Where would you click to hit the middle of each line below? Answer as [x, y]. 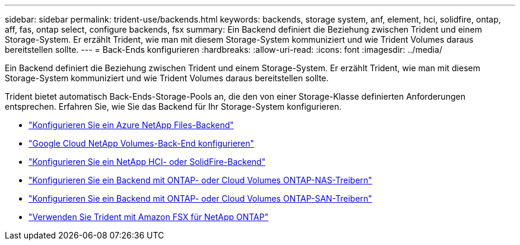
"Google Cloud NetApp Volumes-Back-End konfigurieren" [142, 143]
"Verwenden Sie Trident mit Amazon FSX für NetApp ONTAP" [149, 217]
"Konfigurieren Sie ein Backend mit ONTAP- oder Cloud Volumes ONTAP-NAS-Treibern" [200, 180]
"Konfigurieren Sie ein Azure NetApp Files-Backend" [131, 125]
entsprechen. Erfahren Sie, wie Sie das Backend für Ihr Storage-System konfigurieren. [173, 106]
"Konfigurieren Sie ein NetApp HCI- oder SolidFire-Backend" [147, 162]
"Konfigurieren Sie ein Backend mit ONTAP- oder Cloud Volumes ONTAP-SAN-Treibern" [200, 198]
